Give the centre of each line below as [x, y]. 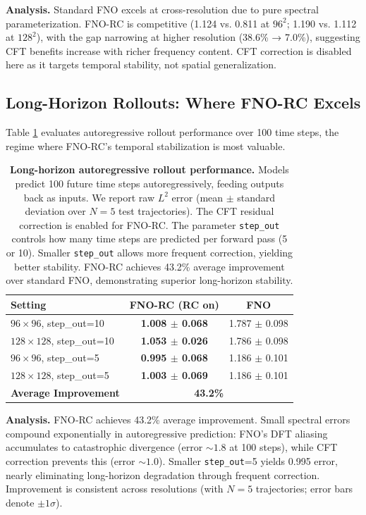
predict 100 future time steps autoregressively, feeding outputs [150, 183]
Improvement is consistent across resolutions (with [115, 489]
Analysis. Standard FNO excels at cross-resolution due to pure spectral [162, 9]
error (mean [197, 197]
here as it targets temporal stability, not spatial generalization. [141, 64]
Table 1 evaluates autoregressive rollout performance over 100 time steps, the [172, 132]
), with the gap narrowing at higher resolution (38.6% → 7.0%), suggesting [198, 37]
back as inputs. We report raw [89, 197]
